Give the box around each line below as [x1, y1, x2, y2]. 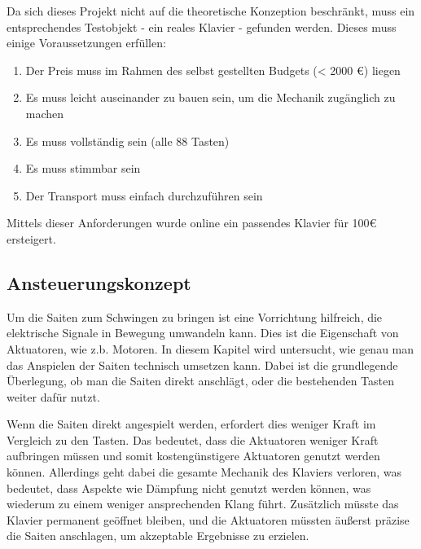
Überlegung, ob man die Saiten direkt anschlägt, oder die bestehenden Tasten [7, 372, 394, 389]
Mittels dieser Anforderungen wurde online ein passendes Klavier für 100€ [7, 214, 377, 231]
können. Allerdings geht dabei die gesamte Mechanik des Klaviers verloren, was [7, 463, 402, 481]
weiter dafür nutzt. [7, 388, 100, 405]
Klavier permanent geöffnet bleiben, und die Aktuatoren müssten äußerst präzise [7, 511, 410, 528]
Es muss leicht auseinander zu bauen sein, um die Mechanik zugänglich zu [25, 89, 396, 106]
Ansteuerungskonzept [7, 270, 191, 295]
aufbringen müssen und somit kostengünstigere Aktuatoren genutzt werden [7, 447, 380, 464]
